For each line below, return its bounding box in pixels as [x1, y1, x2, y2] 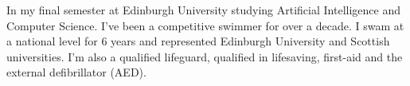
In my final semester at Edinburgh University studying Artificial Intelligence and [6, 2, 400, 18]
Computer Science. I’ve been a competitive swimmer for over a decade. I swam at [6, 17, 404, 33]
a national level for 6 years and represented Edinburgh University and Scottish [6, 33, 390, 49]
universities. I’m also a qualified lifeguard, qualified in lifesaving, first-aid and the [6, 48, 403, 64]
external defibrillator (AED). [6, 64, 146, 80]
